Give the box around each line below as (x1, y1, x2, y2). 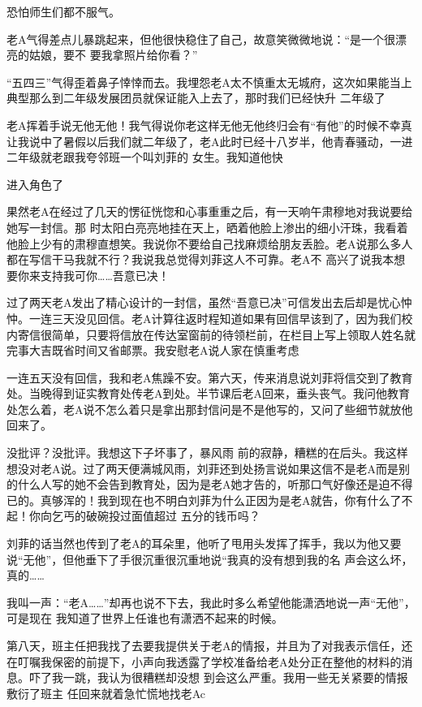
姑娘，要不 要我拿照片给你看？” (28, 46, 198, 63)
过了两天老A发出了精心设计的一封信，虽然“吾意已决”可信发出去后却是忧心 (6, 294, 401, 311)
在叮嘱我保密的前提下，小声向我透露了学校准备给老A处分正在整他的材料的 (6, 653, 402, 670)
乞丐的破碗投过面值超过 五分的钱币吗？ (51, 507, 261, 524)
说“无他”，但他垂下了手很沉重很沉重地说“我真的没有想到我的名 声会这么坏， (6, 550, 413, 567)
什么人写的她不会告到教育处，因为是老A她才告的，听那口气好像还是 (17, 476, 379, 493)
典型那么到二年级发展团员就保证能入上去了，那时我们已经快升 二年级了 (6, 89, 385, 106)
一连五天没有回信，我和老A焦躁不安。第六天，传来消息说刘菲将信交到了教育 (6, 369, 413, 386)
